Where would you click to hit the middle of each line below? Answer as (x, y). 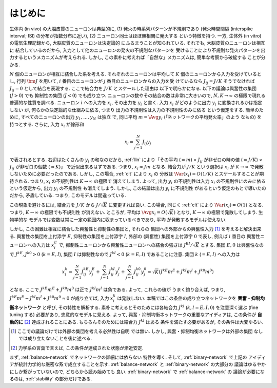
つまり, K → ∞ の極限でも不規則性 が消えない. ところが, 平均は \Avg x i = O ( (88, 213)
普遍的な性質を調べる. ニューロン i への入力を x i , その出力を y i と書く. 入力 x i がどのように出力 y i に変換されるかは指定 (136, 103)
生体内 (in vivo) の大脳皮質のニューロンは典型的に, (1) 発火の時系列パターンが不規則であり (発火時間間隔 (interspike (131, 29)
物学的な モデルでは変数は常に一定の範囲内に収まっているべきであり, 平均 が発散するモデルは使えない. (118, 220)
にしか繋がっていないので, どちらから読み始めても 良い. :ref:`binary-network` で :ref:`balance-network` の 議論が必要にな (137, 372)
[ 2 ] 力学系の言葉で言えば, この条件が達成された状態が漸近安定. (77, 348)
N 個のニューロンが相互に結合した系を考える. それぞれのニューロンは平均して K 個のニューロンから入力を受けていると (135, 74)
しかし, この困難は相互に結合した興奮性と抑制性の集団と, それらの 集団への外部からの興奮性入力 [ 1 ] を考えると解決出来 (135, 229)
